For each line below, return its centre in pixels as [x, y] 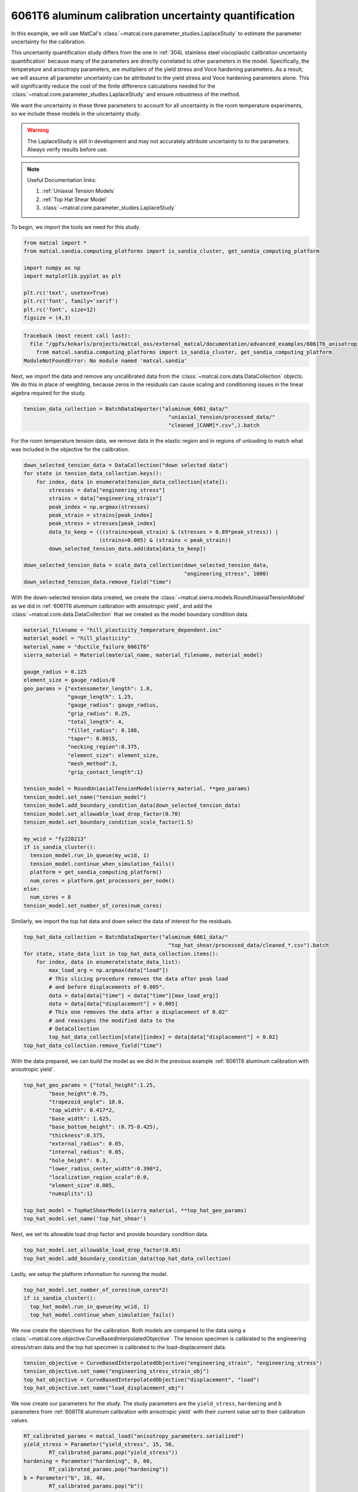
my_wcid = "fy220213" [55, 839]
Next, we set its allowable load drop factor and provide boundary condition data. [110, 1234]
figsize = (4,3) [47, 318]
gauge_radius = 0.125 [55, 672]
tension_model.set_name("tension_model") [85, 797]
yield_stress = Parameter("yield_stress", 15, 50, [99, 1445]
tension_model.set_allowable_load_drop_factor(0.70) [102, 814]
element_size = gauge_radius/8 [70, 680]
